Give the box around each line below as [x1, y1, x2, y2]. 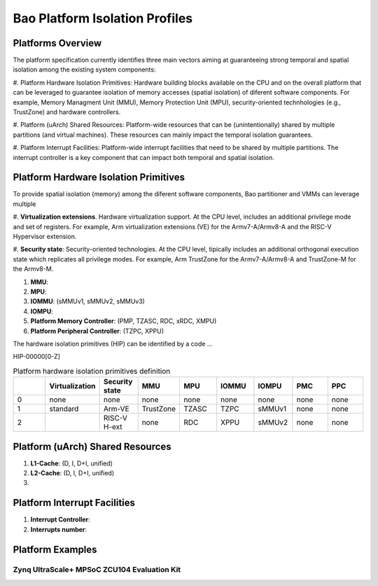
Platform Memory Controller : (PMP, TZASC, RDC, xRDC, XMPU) [30, 317, 217, 325]
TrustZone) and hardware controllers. [13, 108, 121, 116]
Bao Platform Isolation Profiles [13, 11, 193, 26]
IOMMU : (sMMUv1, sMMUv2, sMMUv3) [30, 297, 145, 306]
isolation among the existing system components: [13, 65, 156, 74]
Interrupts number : [30, 525, 87, 533]
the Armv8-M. [13, 265, 54, 273]
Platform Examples [13, 543, 97, 555]
